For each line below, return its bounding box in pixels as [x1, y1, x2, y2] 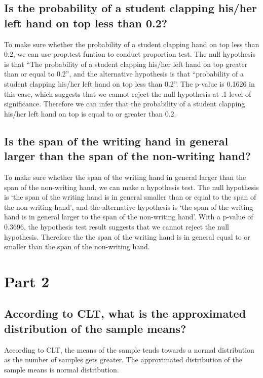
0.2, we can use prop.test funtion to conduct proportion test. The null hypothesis [4, 49, 255, 59]
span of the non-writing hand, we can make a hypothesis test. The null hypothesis [4, 181, 259, 192]
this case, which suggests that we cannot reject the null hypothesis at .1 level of [4, 88, 251, 99]
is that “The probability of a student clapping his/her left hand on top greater [4, 58, 248, 69]
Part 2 [4, 271, 50, 291]
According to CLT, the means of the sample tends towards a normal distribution [4, 344, 254, 355]
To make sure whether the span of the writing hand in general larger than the [4, 171, 246, 182]
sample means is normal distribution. [4, 364, 119, 374]
